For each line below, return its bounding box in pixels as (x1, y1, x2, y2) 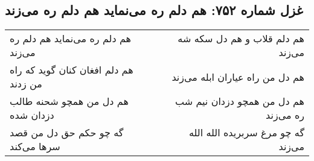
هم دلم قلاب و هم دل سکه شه (178, 31, 304, 46)
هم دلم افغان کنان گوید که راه (10, 63, 133, 77)
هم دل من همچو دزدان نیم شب (175, 94, 304, 109)
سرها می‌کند (10, 139, 60, 154)
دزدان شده (10, 108, 54, 122)
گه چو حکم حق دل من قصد (10, 125, 124, 140)
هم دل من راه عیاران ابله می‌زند (171, 69, 304, 84)
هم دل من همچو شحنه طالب (10, 94, 129, 109)
